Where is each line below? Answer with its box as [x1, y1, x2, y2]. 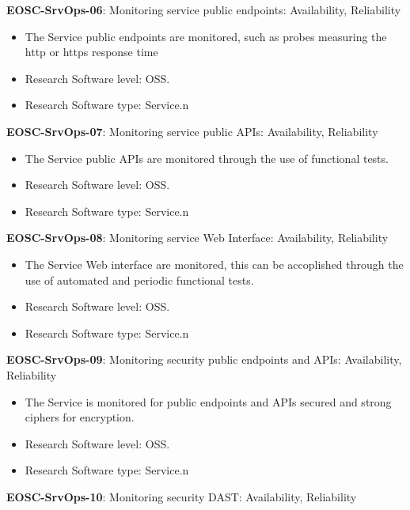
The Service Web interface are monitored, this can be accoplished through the [25, 255, 404, 272]
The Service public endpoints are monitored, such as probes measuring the [25, 28, 387, 44]
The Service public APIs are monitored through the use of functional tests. [25, 149, 389, 166]
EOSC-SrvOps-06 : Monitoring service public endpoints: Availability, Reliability [6, 2, 401, 17]
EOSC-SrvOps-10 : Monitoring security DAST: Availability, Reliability [6, 488, 357, 504]
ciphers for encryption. [25, 409, 135, 425]
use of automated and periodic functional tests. [25, 271, 254, 288]
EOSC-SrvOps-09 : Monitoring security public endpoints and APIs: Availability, [6, 351, 402, 368]
